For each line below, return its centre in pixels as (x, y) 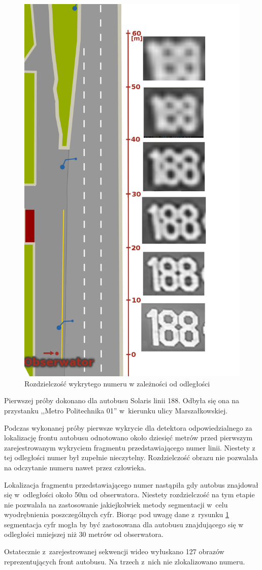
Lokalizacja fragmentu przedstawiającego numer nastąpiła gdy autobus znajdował (131, 484)
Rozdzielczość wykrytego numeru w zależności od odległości (117, 383)
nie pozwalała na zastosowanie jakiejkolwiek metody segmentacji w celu (116, 504)
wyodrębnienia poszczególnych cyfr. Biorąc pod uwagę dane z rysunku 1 (117, 514)
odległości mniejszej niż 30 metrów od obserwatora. (84, 534)
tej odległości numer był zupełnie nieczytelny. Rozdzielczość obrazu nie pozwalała (131, 457)
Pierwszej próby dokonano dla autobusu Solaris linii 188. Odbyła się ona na (122, 400)
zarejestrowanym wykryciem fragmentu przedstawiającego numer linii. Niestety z (130, 447)
